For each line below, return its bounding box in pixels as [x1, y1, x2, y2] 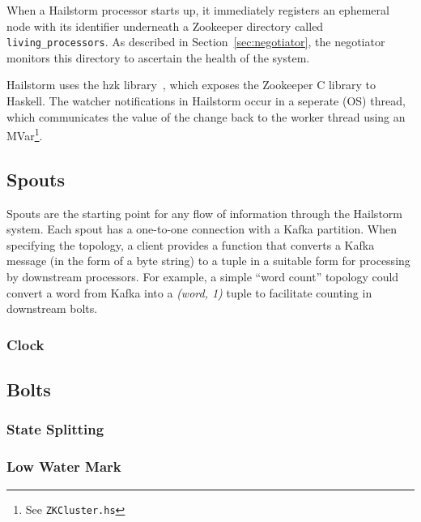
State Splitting [6, 419, 104, 439]
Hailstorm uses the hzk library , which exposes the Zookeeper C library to [6, 76, 376, 93]
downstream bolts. [6, 300, 98, 317]
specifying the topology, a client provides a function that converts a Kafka [6, 236, 375, 253]
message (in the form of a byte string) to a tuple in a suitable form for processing [6, 252, 410, 269]
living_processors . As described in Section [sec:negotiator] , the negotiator [6, 33, 385, 50]
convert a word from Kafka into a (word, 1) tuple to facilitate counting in [6, 284, 372, 301]
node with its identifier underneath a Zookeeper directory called [6, 17, 324, 34]
